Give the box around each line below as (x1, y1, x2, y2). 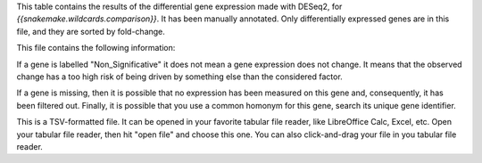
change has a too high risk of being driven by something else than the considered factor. (16, 71, 343, 82)
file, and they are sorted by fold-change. (16, 26, 165, 37)
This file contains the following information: (16, 43, 176, 53)
